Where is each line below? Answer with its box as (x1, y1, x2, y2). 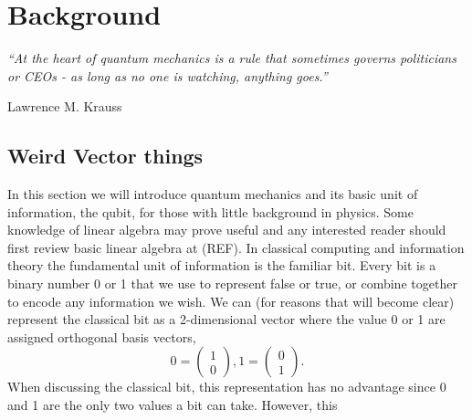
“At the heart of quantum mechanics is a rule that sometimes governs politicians (7, 48, 456, 68)
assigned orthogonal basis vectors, (7, 327, 196, 346)
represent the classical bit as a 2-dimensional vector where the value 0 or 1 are (7, 310, 446, 329)
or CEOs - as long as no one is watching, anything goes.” (7, 66, 328, 85)
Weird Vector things (7, 142, 204, 170)
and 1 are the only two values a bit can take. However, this (7, 395, 338, 415)
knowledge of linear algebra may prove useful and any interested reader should (7, 220, 446, 239)
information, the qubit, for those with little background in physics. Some (7, 202, 414, 221)
